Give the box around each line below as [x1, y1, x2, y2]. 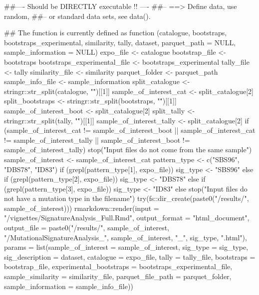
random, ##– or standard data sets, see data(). [4, 10, 151, 21]
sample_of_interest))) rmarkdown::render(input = [4, 202, 159, 213]
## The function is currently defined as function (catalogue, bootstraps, [4, 27, 227, 38]
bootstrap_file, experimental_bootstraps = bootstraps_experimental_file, [4, 261, 233, 272]
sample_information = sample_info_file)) [4, 281, 133, 291]
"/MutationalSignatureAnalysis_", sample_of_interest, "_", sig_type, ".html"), [4, 232, 247, 242]
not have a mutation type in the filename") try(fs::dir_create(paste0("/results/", [4, 193, 249, 203]
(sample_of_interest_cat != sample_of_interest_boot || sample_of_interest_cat [4, 125, 256, 135]
